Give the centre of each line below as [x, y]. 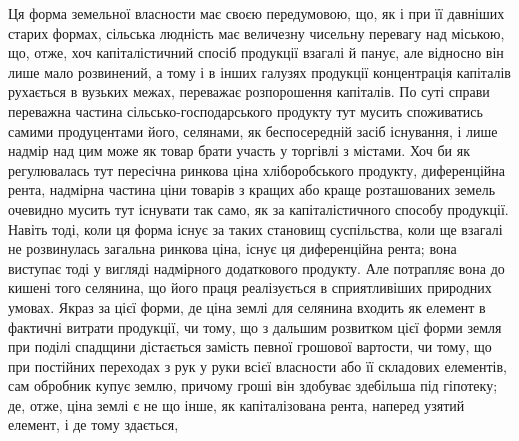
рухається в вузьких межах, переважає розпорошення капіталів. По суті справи [249, 91]
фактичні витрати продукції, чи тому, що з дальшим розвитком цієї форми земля [255, 326]
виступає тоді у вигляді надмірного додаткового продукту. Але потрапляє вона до [256, 267]
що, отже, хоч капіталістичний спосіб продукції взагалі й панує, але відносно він [256, 52]
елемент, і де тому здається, [93, 424]
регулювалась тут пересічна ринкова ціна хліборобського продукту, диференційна [257, 169]
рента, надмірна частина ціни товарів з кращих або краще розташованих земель [252, 189]
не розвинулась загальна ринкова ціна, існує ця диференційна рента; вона [232, 248]
